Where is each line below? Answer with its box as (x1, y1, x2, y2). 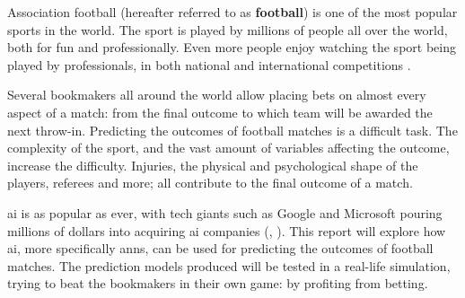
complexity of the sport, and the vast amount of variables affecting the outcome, (7, 138, 450, 157)
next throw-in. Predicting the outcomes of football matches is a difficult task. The (7, 120, 458, 139)
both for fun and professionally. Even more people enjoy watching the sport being (7, 38, 456, 57)
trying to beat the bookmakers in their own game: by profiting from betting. (7, 274, 428, 293)
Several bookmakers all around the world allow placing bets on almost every (7, 85, 426, 104)
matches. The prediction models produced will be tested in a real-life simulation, (7, 256, 451, 275)
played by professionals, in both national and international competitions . (7, 55, 411, 74)
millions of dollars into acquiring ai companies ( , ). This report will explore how (7, 221, 446, 240)
